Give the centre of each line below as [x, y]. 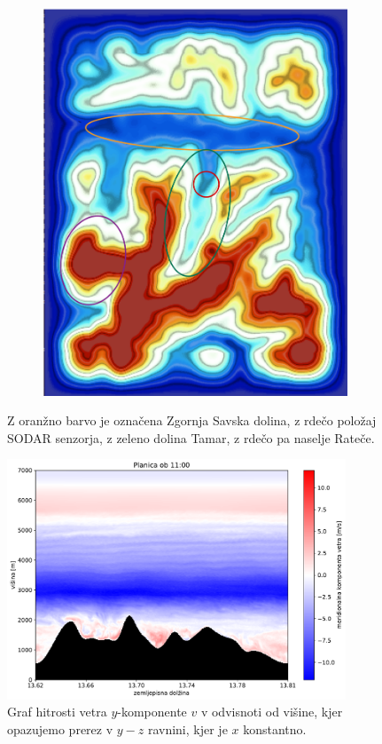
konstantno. [275, 728]
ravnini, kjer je [187, 728]
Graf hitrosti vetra [57, 712]
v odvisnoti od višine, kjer [272, 712]
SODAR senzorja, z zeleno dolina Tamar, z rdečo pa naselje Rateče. [191, 437]
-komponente [152, 712]
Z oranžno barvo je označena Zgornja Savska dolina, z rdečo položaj [192, 420]
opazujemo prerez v [60, 728]
